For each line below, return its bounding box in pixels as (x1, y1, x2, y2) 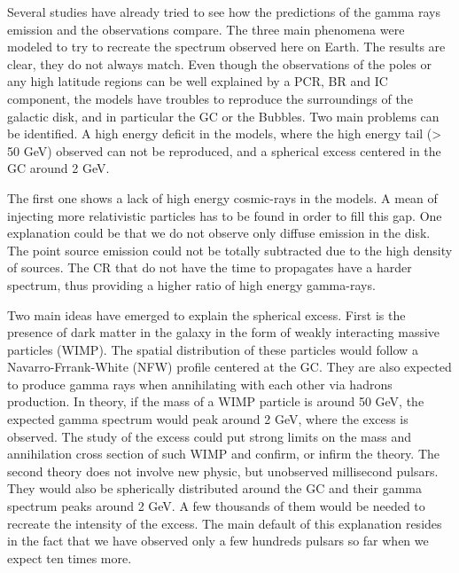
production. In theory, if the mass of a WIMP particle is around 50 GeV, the (7, 392, 424, 411)
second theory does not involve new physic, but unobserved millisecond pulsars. (7, 461, 439, 480)
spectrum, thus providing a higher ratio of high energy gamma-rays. (7, 275, 376, 294)
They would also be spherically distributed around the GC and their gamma (7, 479, 422, 498)
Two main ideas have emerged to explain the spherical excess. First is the (7, 305, 406, 324)
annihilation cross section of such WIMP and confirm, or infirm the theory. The (7, 444, 440, 463)
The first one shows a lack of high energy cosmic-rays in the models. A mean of (7, 188, 438, 207)
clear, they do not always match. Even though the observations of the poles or (7, 54, 432, 73)
